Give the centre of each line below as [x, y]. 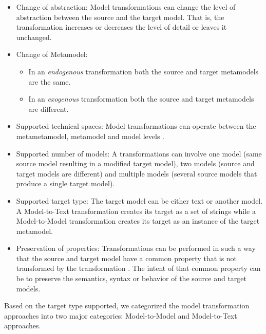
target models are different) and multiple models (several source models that [137, 173]
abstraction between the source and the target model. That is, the [120, 17]
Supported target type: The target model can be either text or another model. [139, 200]
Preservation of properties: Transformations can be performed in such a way [136, 248]
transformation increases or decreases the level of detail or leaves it [121, 27]
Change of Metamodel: [52, 54]
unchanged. [34, 37]
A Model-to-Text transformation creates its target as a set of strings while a [136, 211]
